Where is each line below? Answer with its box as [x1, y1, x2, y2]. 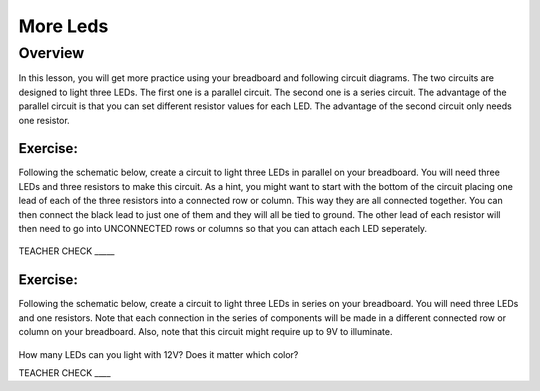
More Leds [18, 15, 109, 37]
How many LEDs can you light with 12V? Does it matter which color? [18, 348, 299, 360]
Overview [18, 44, 85, 62]
